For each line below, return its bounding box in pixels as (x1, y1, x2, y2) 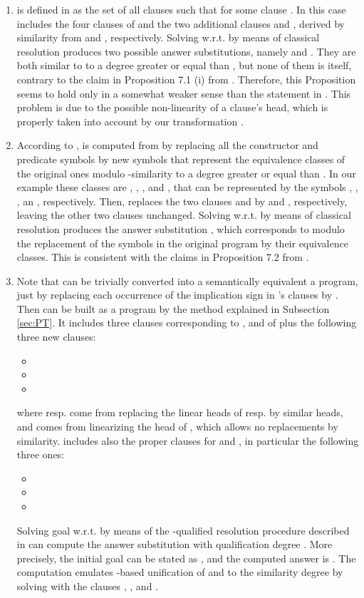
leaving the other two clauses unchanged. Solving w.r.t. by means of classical (16, 207, 351, 222)
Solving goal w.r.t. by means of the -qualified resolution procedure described (16, 522, 350, 537)
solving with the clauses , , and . (16, 578, 158, 593)
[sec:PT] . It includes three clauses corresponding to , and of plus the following (16, 315, 357, 330)
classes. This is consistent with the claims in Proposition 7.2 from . (16, 249, 309, 264)
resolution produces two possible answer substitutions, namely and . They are (16, 43, 356, 58)
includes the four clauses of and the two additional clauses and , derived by (16, 16, 345, 31)
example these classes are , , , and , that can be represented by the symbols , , (16, 180, 358, 195)
